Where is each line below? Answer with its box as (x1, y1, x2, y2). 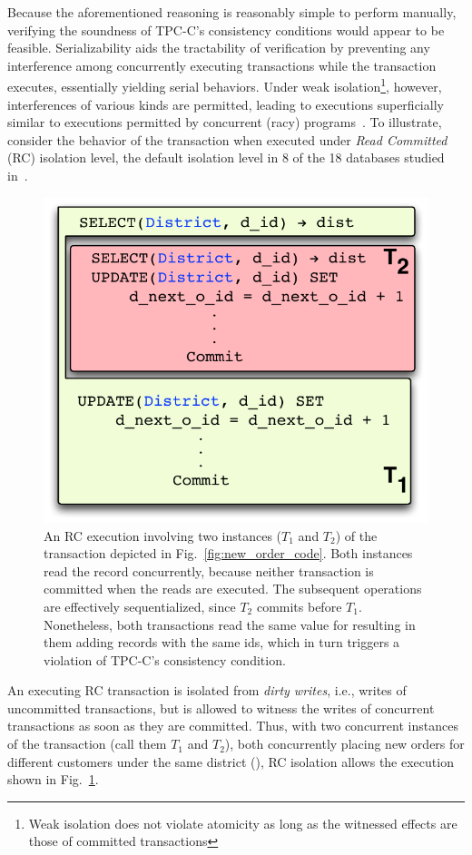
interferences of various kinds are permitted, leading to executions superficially (7, 94, 444, 113)
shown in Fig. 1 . (7, 770, 99, 789)
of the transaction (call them (7, 734, 167, 753)
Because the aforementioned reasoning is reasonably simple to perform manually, (7, 3, 457, 21)
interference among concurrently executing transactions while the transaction (7, 55, 437, 74)
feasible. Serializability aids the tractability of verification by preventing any (7, 38, 430, 57)
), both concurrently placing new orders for (224, 734, 465, 753)
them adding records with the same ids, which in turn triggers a (44, 633, 400, 652)
